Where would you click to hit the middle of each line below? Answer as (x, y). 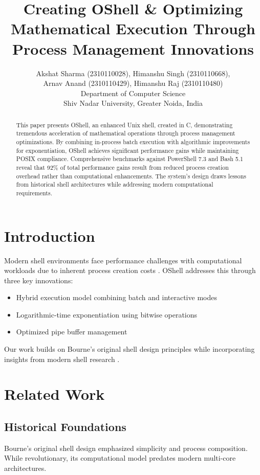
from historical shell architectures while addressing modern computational (115, 184)
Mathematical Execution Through (133, 28)
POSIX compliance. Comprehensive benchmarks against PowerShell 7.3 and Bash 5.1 (129, 159)
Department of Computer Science (133, 93)
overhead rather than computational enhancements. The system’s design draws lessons (131, 176)
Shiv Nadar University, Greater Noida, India (133, 103)
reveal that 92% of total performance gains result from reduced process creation (122, 167)
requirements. (34, 193)
